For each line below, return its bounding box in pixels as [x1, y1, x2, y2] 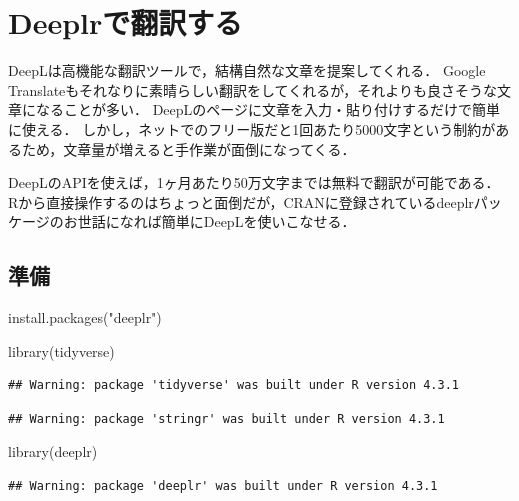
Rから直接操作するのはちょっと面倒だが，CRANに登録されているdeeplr [8, 191, 474, 212]
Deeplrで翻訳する [8, 2, 243, 43]
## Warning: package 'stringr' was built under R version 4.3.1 [8, 411, 445, 426]
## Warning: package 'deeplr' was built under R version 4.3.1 [8, 479, 438, 494]
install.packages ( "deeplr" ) [8, 307, 162, 328]
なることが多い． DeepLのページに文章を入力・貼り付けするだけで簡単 [35, 99, 501, 120]
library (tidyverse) [8, 340, 115, 361]
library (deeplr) [8, 441, 98, 462]
